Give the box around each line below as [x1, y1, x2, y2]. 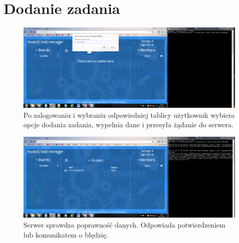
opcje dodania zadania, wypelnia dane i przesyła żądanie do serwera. [23, 119, 234, 130]
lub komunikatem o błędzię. [23, 229, 108, 240]
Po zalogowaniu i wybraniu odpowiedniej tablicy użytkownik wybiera [23, 109, 235, 120]
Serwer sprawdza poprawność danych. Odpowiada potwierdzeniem [23, 220, 226, 230]
